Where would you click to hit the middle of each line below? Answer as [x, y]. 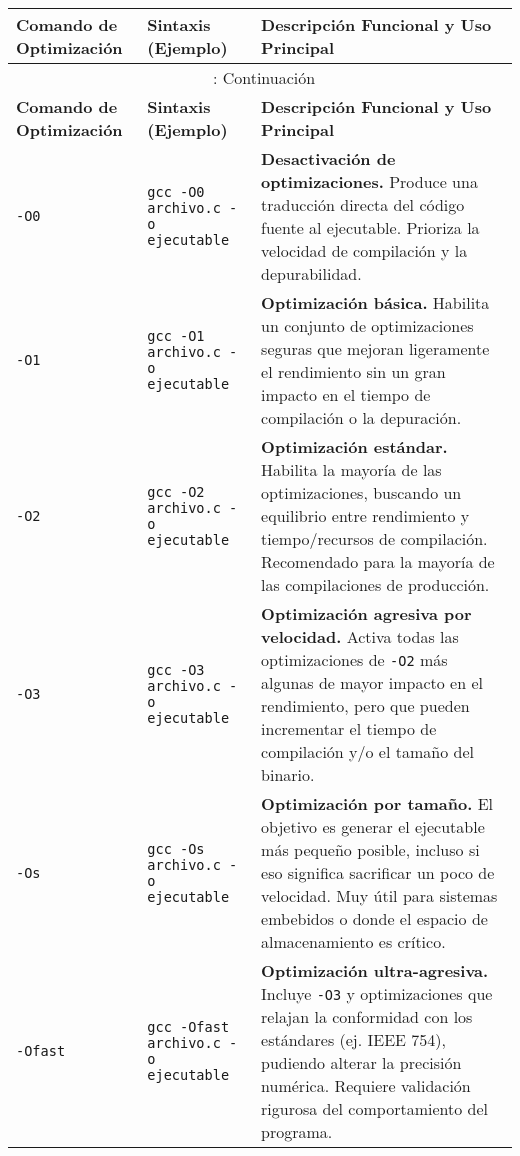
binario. [288, 774]
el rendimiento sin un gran [353, 371]
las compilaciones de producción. [375, 584]
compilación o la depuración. [361, 417]
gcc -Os [176, 848]
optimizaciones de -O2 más [354, 659]
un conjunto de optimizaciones [367, 325]
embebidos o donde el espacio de [374, 918]
